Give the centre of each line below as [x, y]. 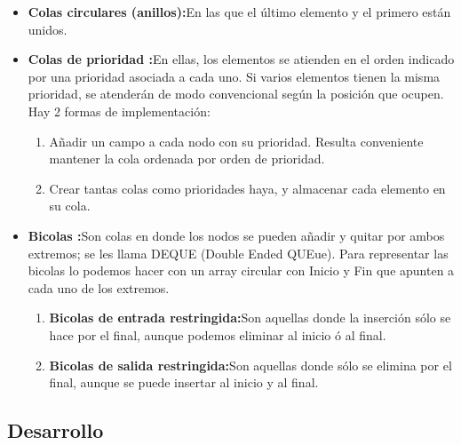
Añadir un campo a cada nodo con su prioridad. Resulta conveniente [236, 141]
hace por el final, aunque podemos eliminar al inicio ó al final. [218, 334]
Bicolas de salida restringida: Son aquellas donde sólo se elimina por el [250, 365]
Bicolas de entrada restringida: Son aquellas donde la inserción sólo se [250, 318]
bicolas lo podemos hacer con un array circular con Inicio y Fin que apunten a [241, 270]
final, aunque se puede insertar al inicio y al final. [184, 382]
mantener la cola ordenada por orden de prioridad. [187, 159]
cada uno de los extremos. [99, 287]
